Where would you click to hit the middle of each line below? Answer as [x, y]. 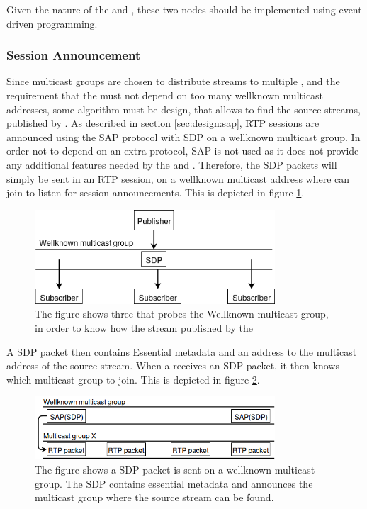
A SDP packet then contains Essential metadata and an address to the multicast [182, 351]
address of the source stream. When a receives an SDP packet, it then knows [173, 365]
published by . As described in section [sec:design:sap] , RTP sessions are [163, 123]
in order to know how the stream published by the [144, 327]
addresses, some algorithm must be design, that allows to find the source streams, [183, 109]
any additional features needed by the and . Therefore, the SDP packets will [172, 164]
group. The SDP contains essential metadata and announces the [174, 483]
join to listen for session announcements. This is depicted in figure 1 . [156, 192]
